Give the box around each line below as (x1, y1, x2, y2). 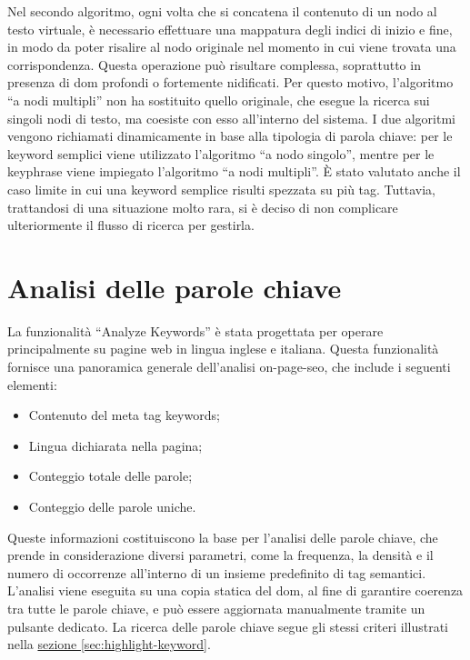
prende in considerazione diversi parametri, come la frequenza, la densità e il (7, 545, 434, 565)
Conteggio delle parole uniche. (28, 497, 196, 515)
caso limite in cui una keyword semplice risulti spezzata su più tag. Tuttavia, (7, 179, 436, 198)
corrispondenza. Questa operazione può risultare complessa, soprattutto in (7, 55, 421, 74)
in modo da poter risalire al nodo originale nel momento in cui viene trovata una (7, 37, 456, 56)
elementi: (7, 375, 57, 394)
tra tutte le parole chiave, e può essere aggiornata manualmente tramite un (7, 598, 425, 617)
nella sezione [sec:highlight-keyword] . (7, 635, 211, 654)
